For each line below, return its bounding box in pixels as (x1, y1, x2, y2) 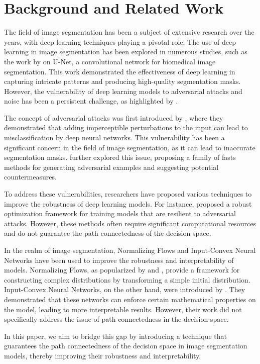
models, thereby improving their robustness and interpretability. (4, 350, 201, 360)
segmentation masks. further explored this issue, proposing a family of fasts (4, 152, 236, 162)
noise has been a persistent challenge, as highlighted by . (4, 96, 178, 106)
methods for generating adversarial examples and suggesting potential (4, 161, 219, 172)
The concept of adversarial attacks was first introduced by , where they (4, 112, 223, 123)
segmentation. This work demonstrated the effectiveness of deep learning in (4, 66, 235, 76)
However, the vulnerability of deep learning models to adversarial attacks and (4, 85, 242, 96)
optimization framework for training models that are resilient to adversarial (4, 208, 236, 219)
